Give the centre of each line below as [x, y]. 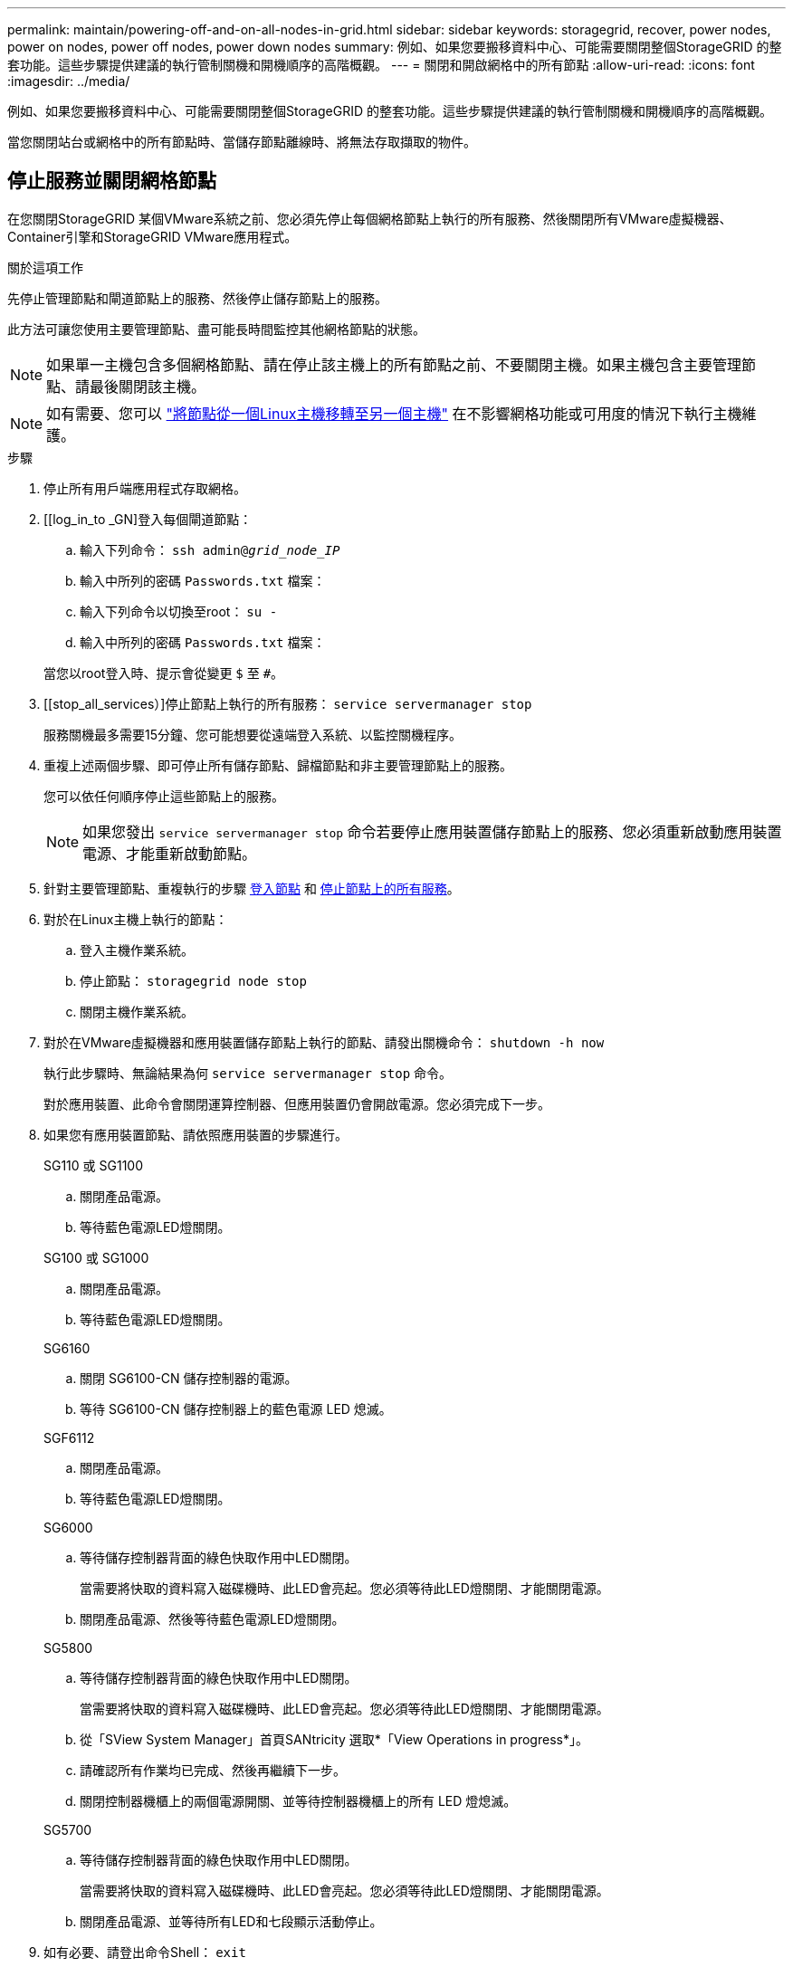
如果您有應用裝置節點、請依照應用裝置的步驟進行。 [196, 1134]
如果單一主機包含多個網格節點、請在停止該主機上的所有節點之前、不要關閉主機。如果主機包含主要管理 [394, 364]
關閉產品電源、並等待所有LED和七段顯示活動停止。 [231, 1921]
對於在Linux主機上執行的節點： [136, 919]
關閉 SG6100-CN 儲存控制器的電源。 [189, 1378]
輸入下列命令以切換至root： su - [179, 611]
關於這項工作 [45, 267]
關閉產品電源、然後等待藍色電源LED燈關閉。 [212, 1618]
